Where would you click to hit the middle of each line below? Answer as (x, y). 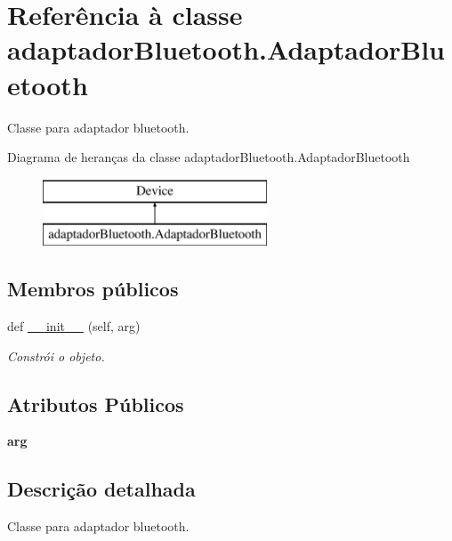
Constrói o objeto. (56, 355)
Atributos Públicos (96, 404)
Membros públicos (93, 289)
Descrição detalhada (101, 489)
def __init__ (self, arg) (74, 326)
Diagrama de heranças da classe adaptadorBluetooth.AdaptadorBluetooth (209, 157)
